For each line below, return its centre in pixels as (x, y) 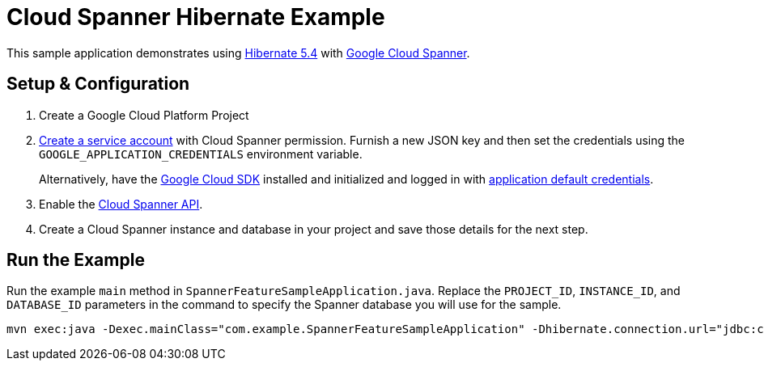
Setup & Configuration (98, 84)
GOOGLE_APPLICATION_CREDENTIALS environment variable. (201, 154)
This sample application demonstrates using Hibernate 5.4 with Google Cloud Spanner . (238, 53)
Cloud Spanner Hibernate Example (196, 17)
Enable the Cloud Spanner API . (121, 204)
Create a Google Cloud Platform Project (144, 115)
